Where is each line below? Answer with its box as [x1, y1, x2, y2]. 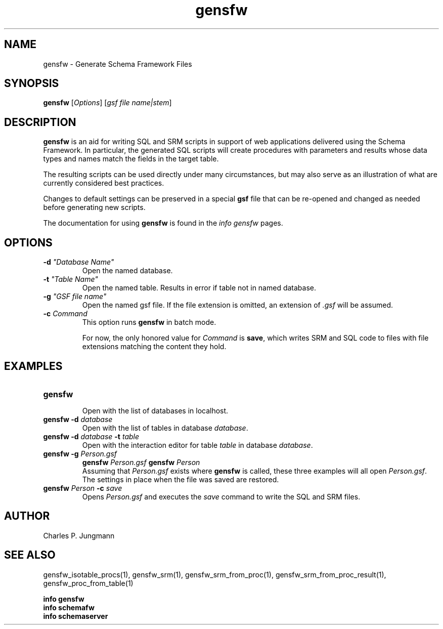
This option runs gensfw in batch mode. [82, 318, 216, 327]
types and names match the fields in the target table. [43, 154, 219, 163]
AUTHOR [4, 510, 50, 523]
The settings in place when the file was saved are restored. [82, 475, 279, 484]
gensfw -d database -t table [43, 432, 140, 441]
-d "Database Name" [43, 258, 114, 267]
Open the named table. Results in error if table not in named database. [82, 283, 317, 292]
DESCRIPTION [4, 115, 76, 129]
